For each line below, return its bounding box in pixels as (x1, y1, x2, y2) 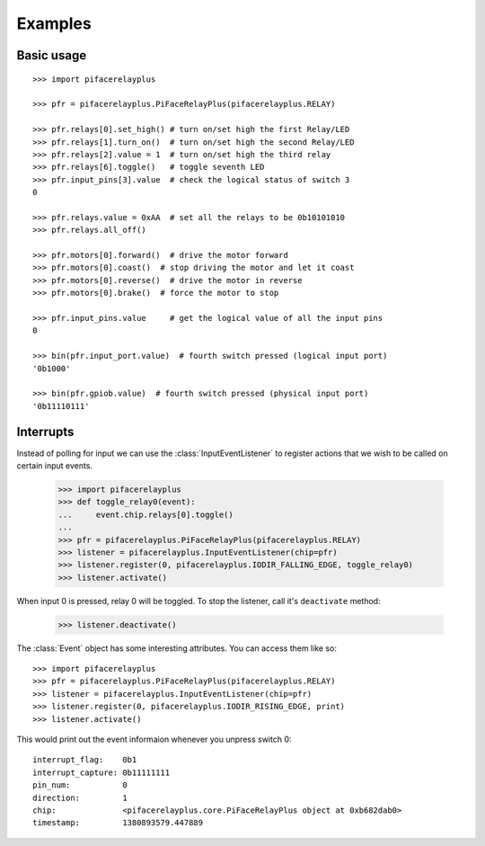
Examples (16, 13, 92, 33)
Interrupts (16, 423, 75, 440)
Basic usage (16, 48, 87, 63)
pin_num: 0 (32, 780, 128, 790)
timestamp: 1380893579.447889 (32, 818, 204, 828)
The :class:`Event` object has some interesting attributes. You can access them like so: (16, 643, 337, 654)
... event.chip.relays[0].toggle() (57, 509, 234, 520)
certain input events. (16, 460, 93, 471)
